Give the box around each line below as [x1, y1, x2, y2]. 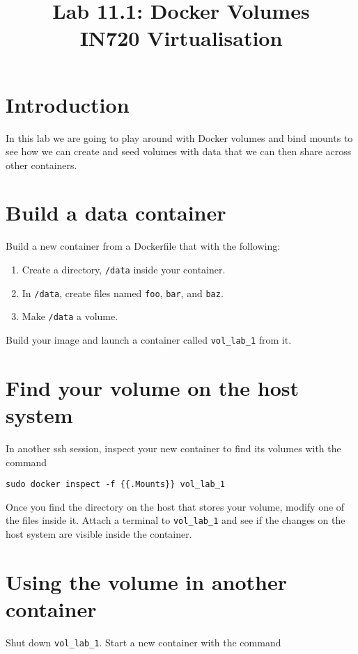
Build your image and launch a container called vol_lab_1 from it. [6, 332, 292, 346]
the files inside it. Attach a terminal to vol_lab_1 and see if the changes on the [6, 513, 345, 527]
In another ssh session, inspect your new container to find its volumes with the [6, 440, 341, 455]
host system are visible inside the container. [6, 527, 192, 541]
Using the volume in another [6, 567, 287, 596]
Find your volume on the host [6, 373, 299, 401]
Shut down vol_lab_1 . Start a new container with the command [6, 635, 281, 649]
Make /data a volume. [22, 309, 118, 324]
